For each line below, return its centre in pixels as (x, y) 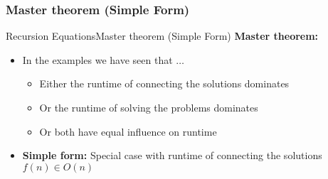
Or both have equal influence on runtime (128, 131)
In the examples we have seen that (97, 59)
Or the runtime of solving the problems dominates (149, 107)
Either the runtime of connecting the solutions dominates (164, 83)
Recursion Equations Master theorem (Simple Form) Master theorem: (162, 36)
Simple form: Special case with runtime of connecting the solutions (172, 155)
